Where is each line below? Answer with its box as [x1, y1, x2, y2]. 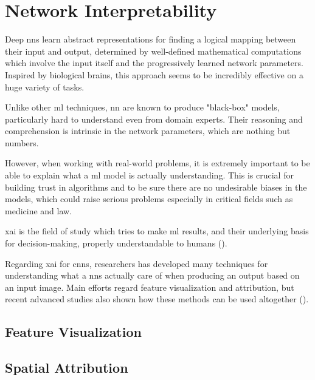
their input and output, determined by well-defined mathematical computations [5, 44, 302, 57]
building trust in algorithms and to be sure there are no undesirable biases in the [5, 180, 307, 193]
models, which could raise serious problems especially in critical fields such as [5, 192, 293, 205]
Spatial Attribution [5, 358, 128, 377]
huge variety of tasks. [5, 80, 85, 93]
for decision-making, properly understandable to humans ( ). [5, 237, 227, 249]
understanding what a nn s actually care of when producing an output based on [5, 269, 300, 282]
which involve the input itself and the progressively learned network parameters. [5, 56, 303, 69]
